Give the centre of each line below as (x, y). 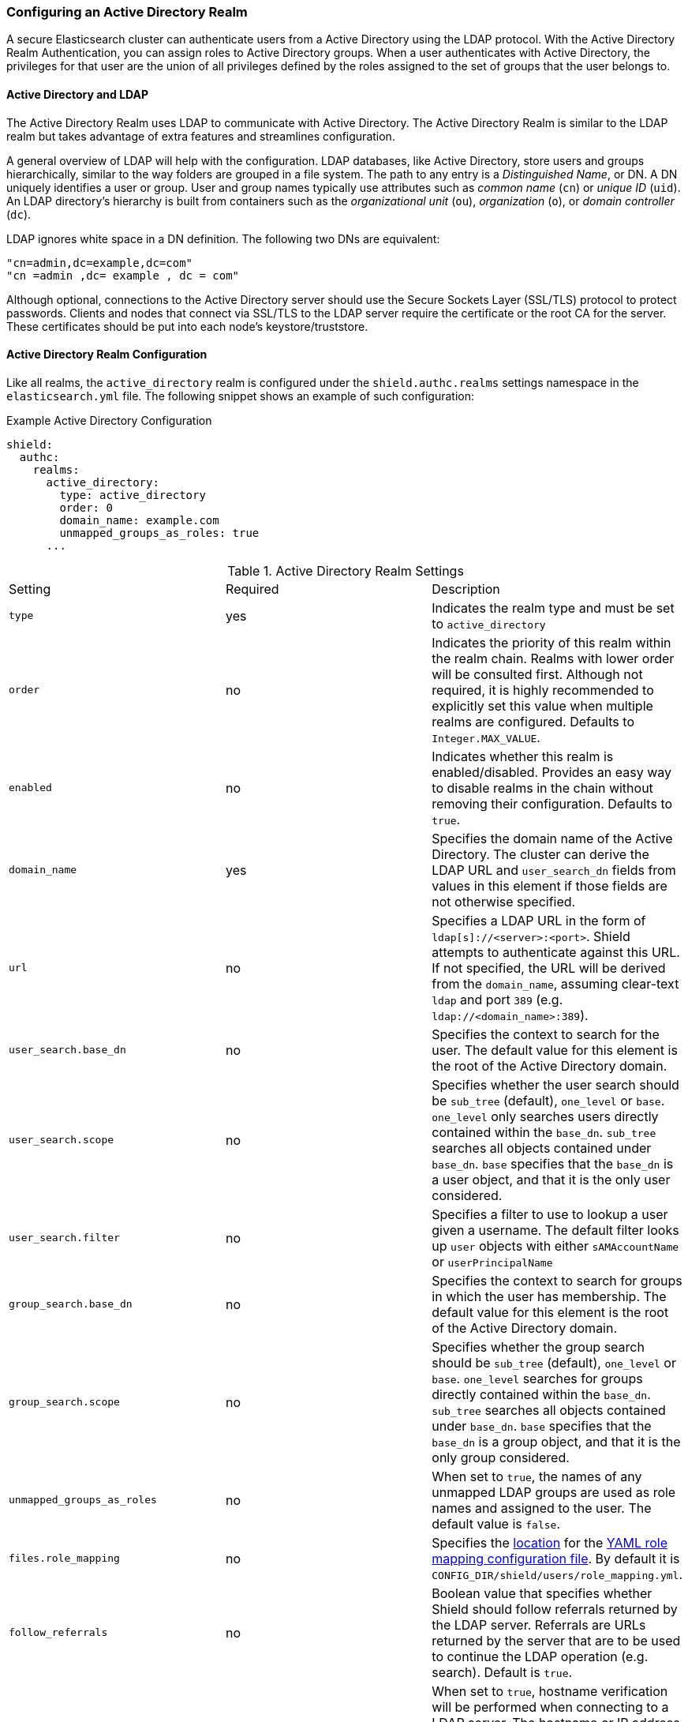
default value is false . (496, 1523)
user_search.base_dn (67, 1050)
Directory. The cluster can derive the (540, 854)
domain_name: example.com (139, 520)
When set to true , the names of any (537, 1476)
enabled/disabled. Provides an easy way (552, 772)
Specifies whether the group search (538, 1347)
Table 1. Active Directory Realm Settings (346, 570)
